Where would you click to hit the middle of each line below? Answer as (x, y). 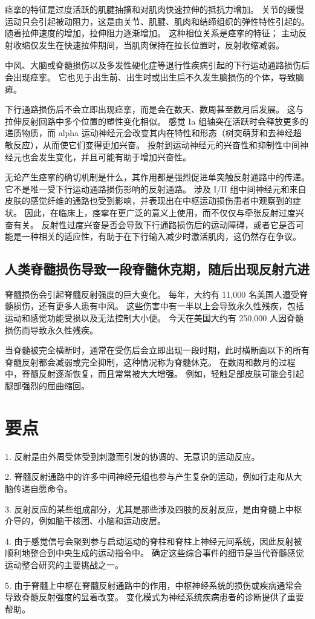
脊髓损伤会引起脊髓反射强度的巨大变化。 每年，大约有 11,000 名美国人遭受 (152, 294)
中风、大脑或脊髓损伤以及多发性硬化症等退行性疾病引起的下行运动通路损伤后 (157, 65)
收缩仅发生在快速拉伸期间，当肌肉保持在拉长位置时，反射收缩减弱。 (148, 44)
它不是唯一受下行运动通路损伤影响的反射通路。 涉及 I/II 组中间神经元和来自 (156, 188)
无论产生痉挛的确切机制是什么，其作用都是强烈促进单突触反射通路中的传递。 (157, 177)
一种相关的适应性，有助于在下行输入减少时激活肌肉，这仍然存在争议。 (161, 236)
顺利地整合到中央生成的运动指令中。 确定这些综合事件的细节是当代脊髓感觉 (154, 553)
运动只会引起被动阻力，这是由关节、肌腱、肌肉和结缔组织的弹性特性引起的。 (157, 21)
